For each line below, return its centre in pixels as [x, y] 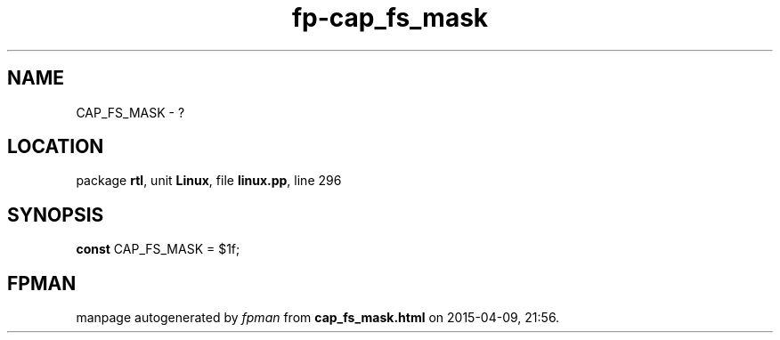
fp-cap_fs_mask [390, 18]
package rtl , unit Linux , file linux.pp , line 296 [209, 181]
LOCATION [56, 147]
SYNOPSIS [56, 215]
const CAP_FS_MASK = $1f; [158, 249]
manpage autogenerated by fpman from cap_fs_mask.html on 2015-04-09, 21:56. [318, 318]
